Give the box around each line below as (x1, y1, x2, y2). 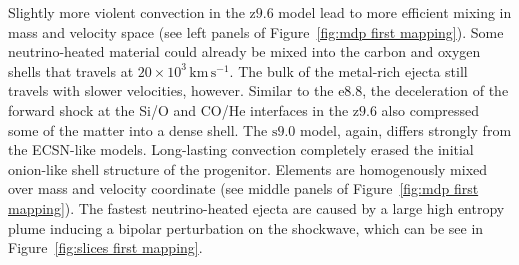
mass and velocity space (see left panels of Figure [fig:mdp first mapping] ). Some (8, 21, 504, 42)
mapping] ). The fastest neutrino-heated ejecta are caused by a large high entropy (8, 197, 505, 218)
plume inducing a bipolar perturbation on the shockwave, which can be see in (8, 217, 484, 238)
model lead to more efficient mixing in (278, 2, 512, 22)
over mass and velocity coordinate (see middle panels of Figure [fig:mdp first (8, 178, 479, 199)
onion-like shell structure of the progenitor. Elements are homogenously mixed (8, 158, 488, 179)
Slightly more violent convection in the (8, 2, 245, 22)
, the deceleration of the (362, 80, 509, 101)
